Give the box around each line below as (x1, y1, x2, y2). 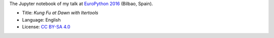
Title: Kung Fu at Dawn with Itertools (22, 10, 98, 16)
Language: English (22, 16, 61, 22)
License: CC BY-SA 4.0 (22, 24, 71, 30)
